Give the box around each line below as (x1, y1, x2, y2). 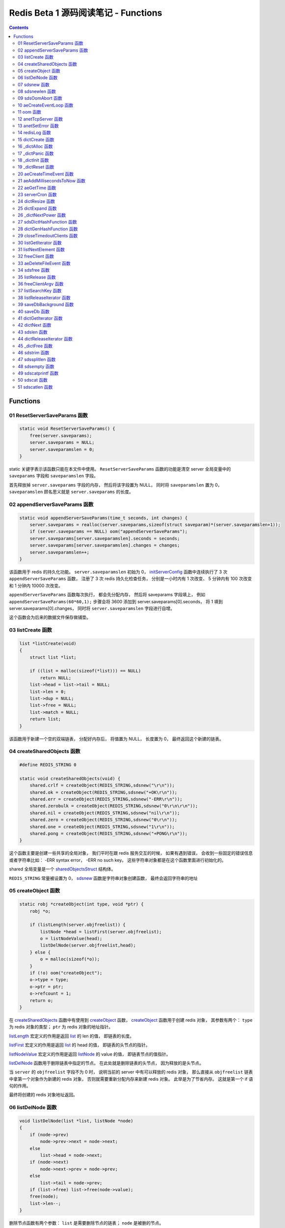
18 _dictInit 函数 (18, 157, 49, 163)
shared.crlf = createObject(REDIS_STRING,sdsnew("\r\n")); (29, 782, 175, 788)
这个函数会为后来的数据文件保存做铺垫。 (9, 614, 91, 620)
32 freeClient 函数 (18, 253, 54, 259)
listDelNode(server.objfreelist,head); (40, 943, 136, 948)
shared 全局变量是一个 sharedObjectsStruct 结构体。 (9, 866, 116, 872)
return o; (29, 998, 53, 1003)
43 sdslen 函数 (18, 329, 48, 335)
